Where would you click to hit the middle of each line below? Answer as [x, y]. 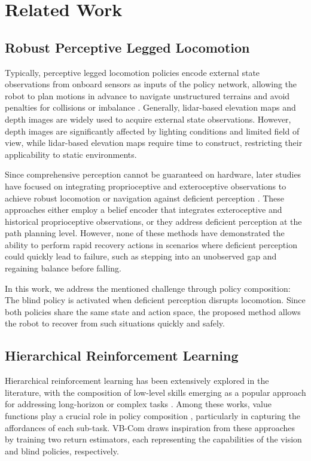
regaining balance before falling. [63, 268]
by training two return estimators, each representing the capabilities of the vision [153, 439]
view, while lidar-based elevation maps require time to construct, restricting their [154, 143]
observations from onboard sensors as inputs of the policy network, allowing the [151, 84]
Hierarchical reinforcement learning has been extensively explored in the [137, 381]
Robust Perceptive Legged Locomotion [127, 47]
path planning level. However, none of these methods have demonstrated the [145, 233]
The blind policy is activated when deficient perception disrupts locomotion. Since [155, 300]
